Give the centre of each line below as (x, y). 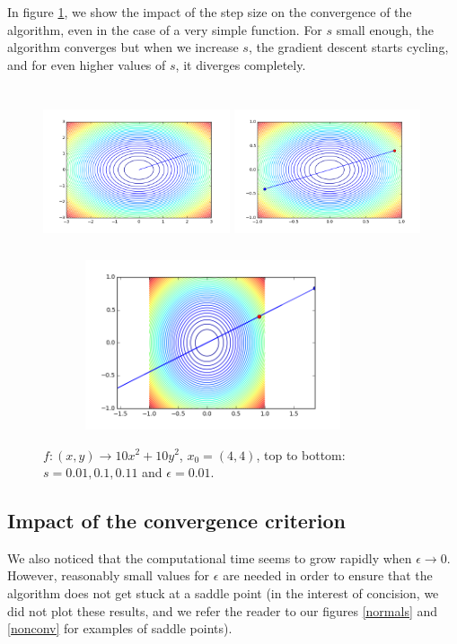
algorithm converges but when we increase (123, 47)
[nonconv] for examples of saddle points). (120, 628)
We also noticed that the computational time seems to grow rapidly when (210, 557)
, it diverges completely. (241, 64)
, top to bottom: (301, 454)
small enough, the (385, 29)
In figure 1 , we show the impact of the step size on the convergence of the (210, 12)
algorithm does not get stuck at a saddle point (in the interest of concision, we (223, 593)
